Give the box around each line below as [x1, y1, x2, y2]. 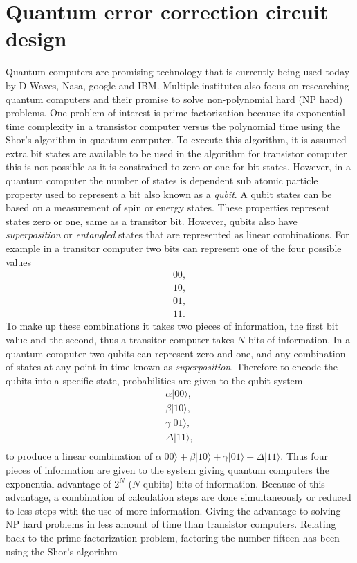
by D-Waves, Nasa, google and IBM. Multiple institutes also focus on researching [6, 78, 349, 92]
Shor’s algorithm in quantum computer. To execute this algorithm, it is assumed [6, 132, 347, 147]
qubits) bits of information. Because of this [143, 476, 325, 490]
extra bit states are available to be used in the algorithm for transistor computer [6, 145, 347, 160]
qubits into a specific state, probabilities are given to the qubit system [6, 373, 303, 387]
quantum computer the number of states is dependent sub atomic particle [6, 173, 318, 188]
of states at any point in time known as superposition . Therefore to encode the [6, 359, 338, 374]
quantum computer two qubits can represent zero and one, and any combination [6, 346, 346, 360]
